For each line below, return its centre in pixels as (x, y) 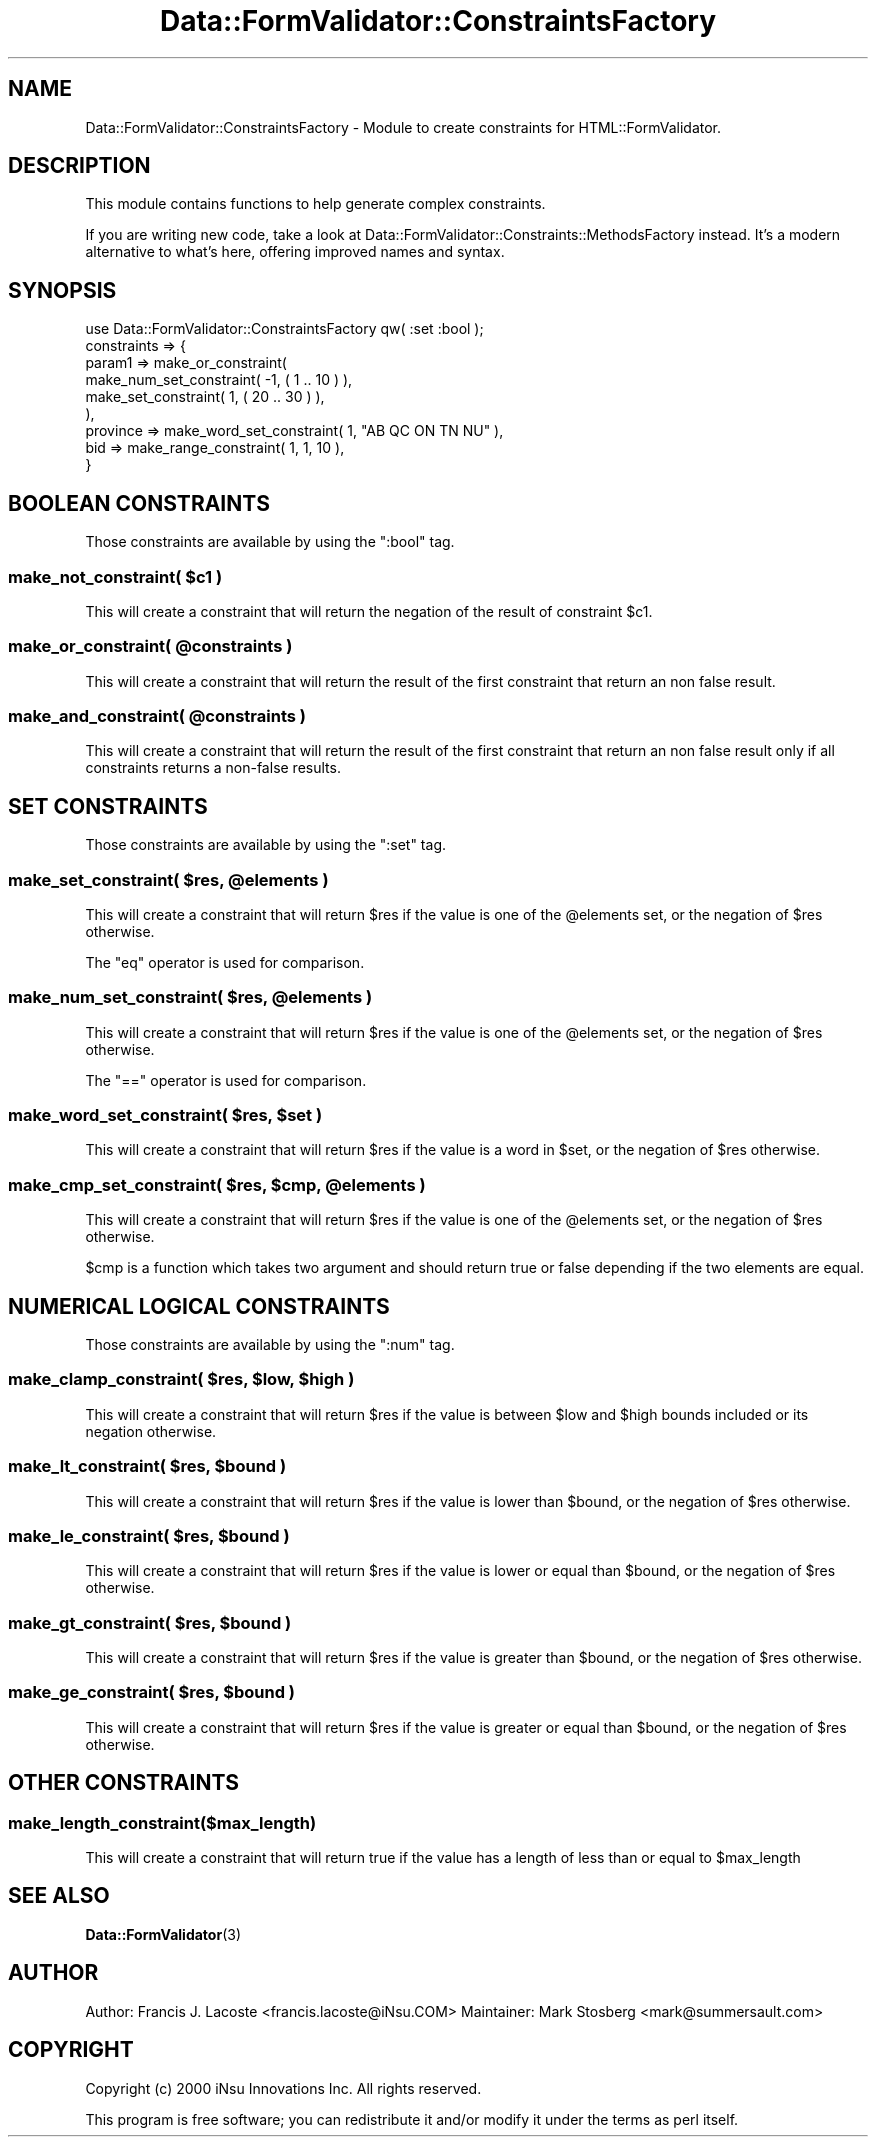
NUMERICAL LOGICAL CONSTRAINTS (199, 1306)
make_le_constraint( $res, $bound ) (149, 1535)
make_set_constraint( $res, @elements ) (168, 879)
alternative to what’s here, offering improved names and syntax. (295, 252)
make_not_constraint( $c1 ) (115, 576)
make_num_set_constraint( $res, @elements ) (190, 997)
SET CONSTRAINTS (108, 806)
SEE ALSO (59, 1896)
